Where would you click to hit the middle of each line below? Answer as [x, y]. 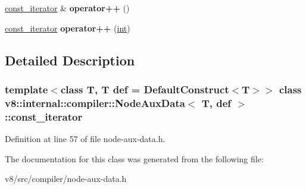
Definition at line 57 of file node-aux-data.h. [85, 139]
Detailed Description [70, 60]
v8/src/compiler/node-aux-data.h [66, 179]
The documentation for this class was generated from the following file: [134, 158]
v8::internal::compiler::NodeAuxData [95, 103]
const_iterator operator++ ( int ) [68, 28]
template [26, 89]
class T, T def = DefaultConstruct [145, 89]
